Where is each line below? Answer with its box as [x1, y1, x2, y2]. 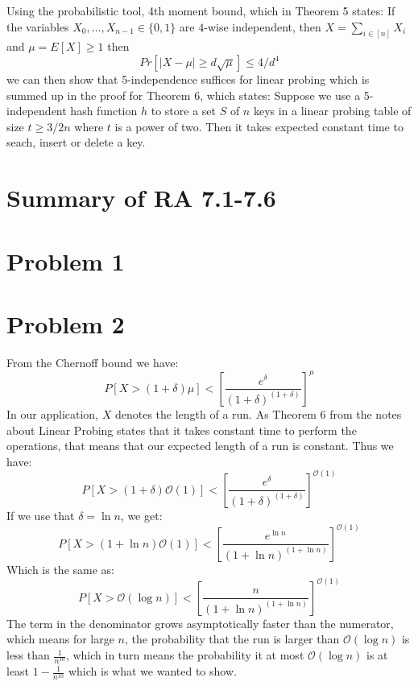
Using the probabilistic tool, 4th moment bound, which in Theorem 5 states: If [6, 2, 395, 19]
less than [6, 647, 50, 663]
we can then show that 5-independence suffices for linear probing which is [6, 71, 370, 88]
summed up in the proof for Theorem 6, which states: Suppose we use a [6, 86, 361, 103]
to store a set [151, 102, 216, 119]
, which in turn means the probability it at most [65, 647, 304, 663]
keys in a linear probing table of [253, 102, 412, 119]
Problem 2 [6, 307, 125, 340]
